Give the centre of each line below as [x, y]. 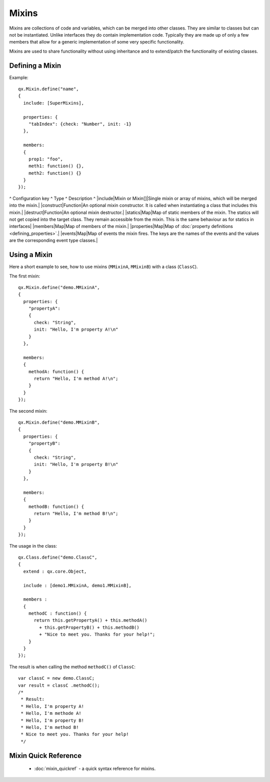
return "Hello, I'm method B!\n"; [76, 514]
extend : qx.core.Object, [55, 571]
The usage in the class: [33, 546]
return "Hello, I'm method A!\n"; [76, 378]
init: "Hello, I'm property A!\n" [76, 330]
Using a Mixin [31, 255]
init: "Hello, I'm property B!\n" [76, 464]
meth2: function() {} [55, 173]
